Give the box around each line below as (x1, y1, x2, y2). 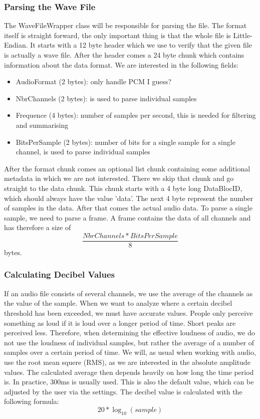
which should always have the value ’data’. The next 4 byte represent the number (4, 192, 253, 203)
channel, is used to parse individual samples (16, 146, 150, 157)
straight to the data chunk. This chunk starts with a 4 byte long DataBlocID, (4, 182, 242, 193)
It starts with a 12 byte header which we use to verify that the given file (30, 40, 252, 50)
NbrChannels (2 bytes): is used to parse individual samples (16, 93, 197, 103)
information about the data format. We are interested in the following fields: (4, 59, 238, 70)
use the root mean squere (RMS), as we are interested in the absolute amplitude (4, 356, 250, 367)
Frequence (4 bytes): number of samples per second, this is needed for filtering (16, 110, 256, 120)
